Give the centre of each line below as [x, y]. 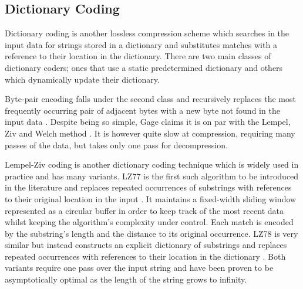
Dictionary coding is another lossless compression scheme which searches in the [147, 33]
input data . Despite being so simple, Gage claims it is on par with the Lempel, [148, 122]
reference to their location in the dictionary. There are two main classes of [138, 56]
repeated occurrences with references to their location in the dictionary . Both [145, 256]
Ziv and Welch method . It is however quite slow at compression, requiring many [150, 133]
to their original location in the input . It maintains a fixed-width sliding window [151, 198]
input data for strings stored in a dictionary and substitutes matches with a [141, 44]
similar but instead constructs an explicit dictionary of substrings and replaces [146, 245]
